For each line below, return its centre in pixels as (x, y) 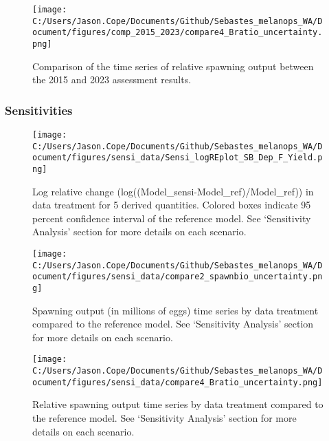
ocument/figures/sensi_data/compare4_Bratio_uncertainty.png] (178, 382)
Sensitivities (39, 110)
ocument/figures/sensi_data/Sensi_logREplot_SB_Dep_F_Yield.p (178, 158)
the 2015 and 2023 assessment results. (112, 79)
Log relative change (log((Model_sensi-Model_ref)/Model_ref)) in (173, 191)
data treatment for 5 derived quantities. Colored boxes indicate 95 (172, 205)
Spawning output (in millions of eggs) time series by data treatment (175, 310)
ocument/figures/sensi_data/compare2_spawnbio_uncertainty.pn (178, 277)
